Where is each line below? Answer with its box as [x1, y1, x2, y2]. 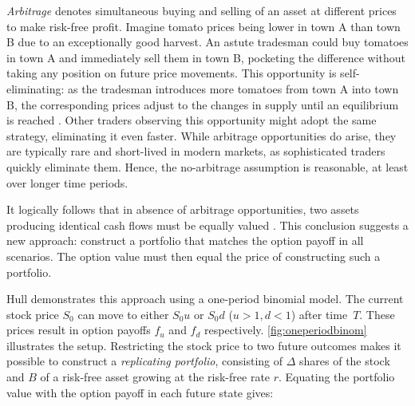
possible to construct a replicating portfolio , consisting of [6, 353, 283, 369]
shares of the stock [299, 353, 390, 369]
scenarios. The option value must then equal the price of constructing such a [6, 247, 381, 264]
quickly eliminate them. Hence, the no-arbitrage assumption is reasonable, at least [6, 158, 409, 175]
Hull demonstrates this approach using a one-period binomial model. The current [6, 290, 404, 307]
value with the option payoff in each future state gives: [6, 384, 274, 400]
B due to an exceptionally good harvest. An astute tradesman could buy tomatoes [6, 34, 409, 50]
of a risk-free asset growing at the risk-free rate [40, 369, 271, 385]
